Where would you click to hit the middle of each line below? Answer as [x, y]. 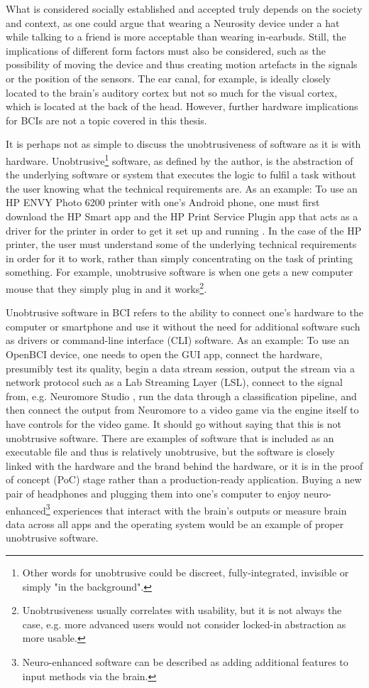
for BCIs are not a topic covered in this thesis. [106, 120]
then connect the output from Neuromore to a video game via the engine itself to [182, 410]
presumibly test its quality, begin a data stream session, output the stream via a [180, 368]
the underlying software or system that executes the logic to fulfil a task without [181, 174]
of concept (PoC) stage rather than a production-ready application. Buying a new [184, 479]
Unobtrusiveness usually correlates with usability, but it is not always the [182, 610]
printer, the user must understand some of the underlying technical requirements [181, 244]
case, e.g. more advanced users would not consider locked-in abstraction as [184, 624]
